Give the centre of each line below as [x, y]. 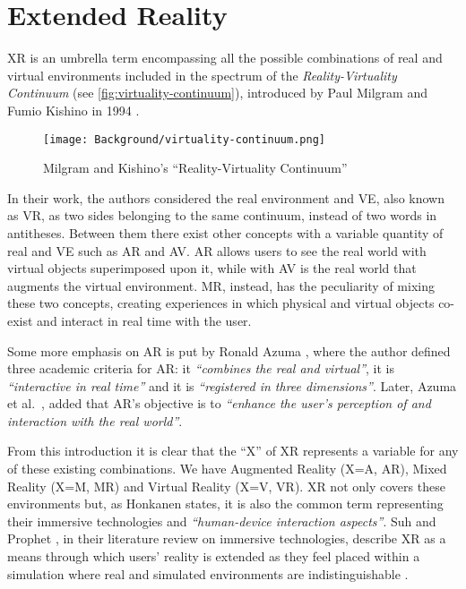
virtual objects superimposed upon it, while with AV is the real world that [212, 268]
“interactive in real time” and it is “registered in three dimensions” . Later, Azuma [232, 385]
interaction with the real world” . [95, 420]
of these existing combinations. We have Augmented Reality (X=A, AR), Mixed [227, 469]
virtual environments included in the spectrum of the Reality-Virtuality [202, 75]
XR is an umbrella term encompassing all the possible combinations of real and [225, 58]
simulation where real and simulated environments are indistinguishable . [208, 573]
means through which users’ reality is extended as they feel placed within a [214, 556]
